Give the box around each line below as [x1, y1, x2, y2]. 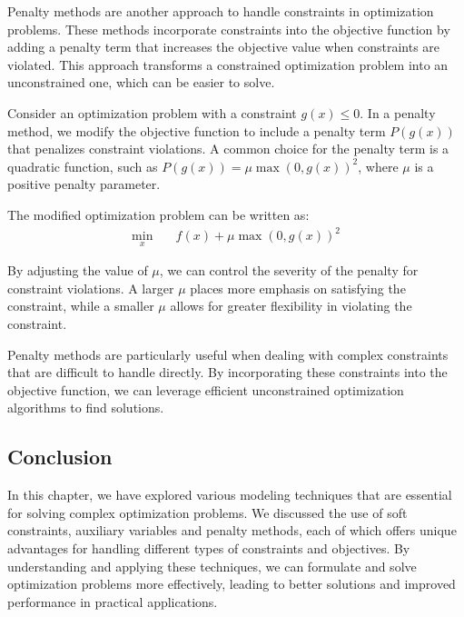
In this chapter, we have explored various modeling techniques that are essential [7, 485, 452, 504]
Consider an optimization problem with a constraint [7, 103, 297, 122]
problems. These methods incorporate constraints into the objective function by [7, 19, 450, 38]
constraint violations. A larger [7, 278, 174, 297]
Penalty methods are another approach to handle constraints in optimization [7, 2, 434, 20]
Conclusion [7, 443, 113, 471]
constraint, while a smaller [7, 296, 154, 315]
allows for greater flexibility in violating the [170, 296, 412, 315]
